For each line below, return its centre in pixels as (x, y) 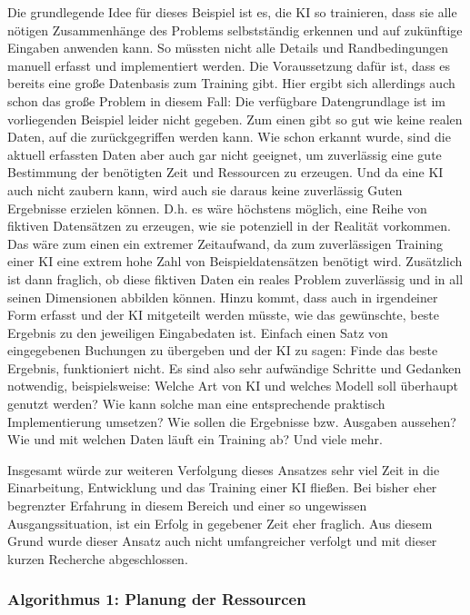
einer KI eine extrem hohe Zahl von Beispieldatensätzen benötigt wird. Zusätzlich (235, 261)
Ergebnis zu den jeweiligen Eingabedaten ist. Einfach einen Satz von (198, 332)
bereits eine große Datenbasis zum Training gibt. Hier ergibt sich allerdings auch (231, 83)
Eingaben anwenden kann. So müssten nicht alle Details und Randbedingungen (228, 48)
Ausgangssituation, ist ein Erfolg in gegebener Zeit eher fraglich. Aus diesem (220, 523)
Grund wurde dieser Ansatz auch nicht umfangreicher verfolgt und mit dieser (222, 541)
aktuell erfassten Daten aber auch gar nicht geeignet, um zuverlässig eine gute (225, 154)
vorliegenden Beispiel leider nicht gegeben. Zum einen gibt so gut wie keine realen (235, 119)
